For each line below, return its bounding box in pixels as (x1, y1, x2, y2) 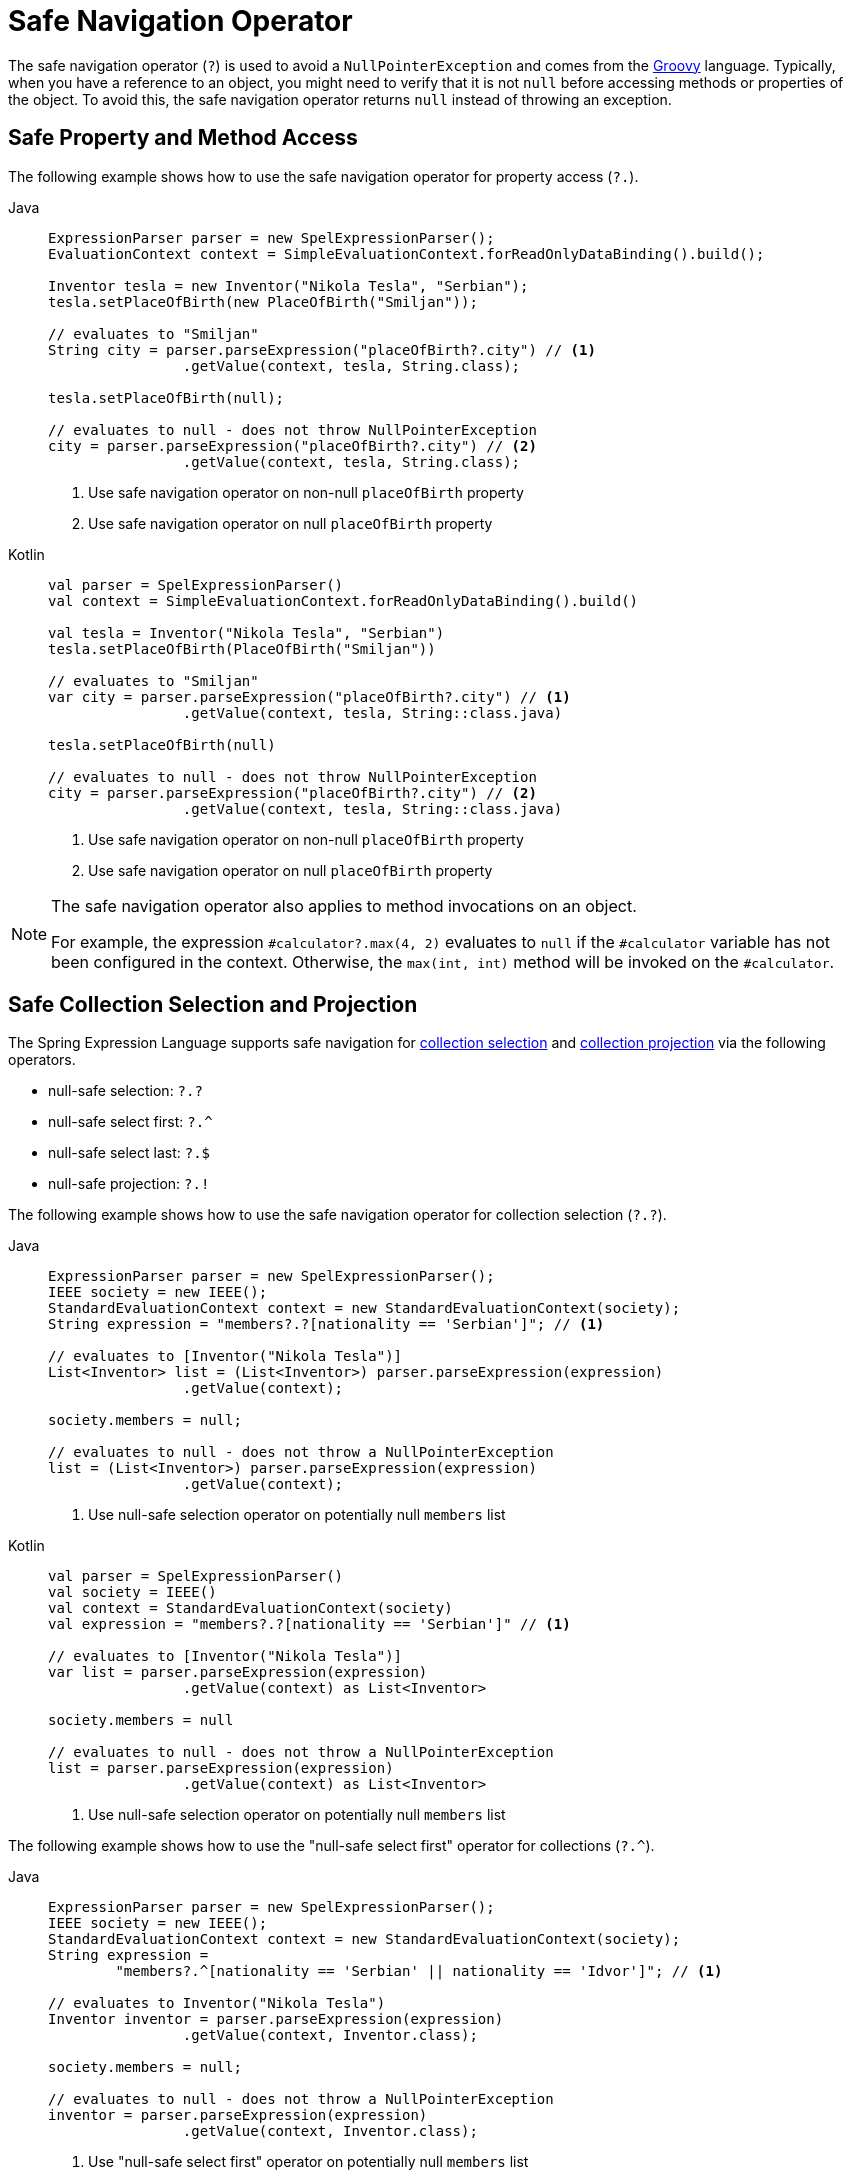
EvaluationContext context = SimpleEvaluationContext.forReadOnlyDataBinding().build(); (48, 245, 765, 262)
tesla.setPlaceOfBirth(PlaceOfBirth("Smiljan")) (48, 640, 436, 657)
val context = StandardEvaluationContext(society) (48, 1600, 453, 1617)
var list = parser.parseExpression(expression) (48, 1664, 428, 1681)
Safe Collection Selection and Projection (8, 992, 418, 1018)
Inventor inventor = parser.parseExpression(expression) (48, 2011, 504, 2028)
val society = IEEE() (48, 1584, 217, 1601)
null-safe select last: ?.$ (48, 1144, 211, 1162)
